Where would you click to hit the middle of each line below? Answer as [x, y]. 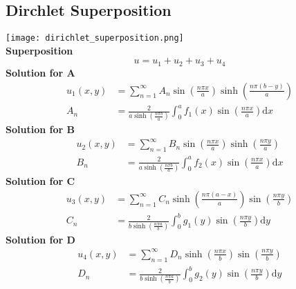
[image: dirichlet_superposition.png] [95, 38]
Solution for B [40, 129]
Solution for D [40, 239]
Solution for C [40, 181]
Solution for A [40, 72]
